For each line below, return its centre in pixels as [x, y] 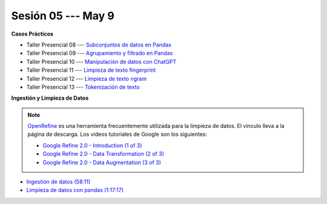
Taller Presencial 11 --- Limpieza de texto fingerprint [91, 70]
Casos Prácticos [32, 34]
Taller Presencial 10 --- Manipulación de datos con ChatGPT [101, 62]
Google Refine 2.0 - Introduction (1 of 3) [92, 145]
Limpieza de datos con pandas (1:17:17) [75, 190]
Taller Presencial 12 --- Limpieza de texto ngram [86, 78]
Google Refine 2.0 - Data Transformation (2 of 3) [104, 154]
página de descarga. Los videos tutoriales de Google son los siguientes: [117, 134]
